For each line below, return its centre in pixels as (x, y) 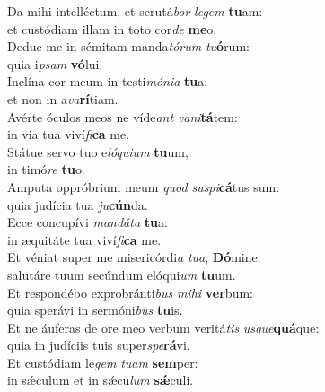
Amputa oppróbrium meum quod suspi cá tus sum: (144, 186)
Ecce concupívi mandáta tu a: (88, 222)
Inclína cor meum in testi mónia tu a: (108, 81)
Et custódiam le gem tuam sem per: (103, 362)
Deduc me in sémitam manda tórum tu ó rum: (128, 46)
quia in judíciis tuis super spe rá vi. (99, 345)
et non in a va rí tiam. (63, 98)
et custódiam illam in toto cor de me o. (112, 28)
